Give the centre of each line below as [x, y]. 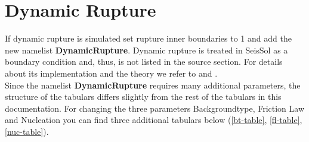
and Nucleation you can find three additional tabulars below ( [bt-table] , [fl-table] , [154, 120]
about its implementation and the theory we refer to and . [111, 73]
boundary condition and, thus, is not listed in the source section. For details [144, 61]
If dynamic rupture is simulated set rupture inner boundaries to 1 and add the [148, 38]
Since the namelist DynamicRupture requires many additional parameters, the [153, 85]
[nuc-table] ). [27, 131]
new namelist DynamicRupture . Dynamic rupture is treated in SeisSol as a [146, 50]
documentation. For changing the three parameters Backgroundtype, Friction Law [155, 108]
